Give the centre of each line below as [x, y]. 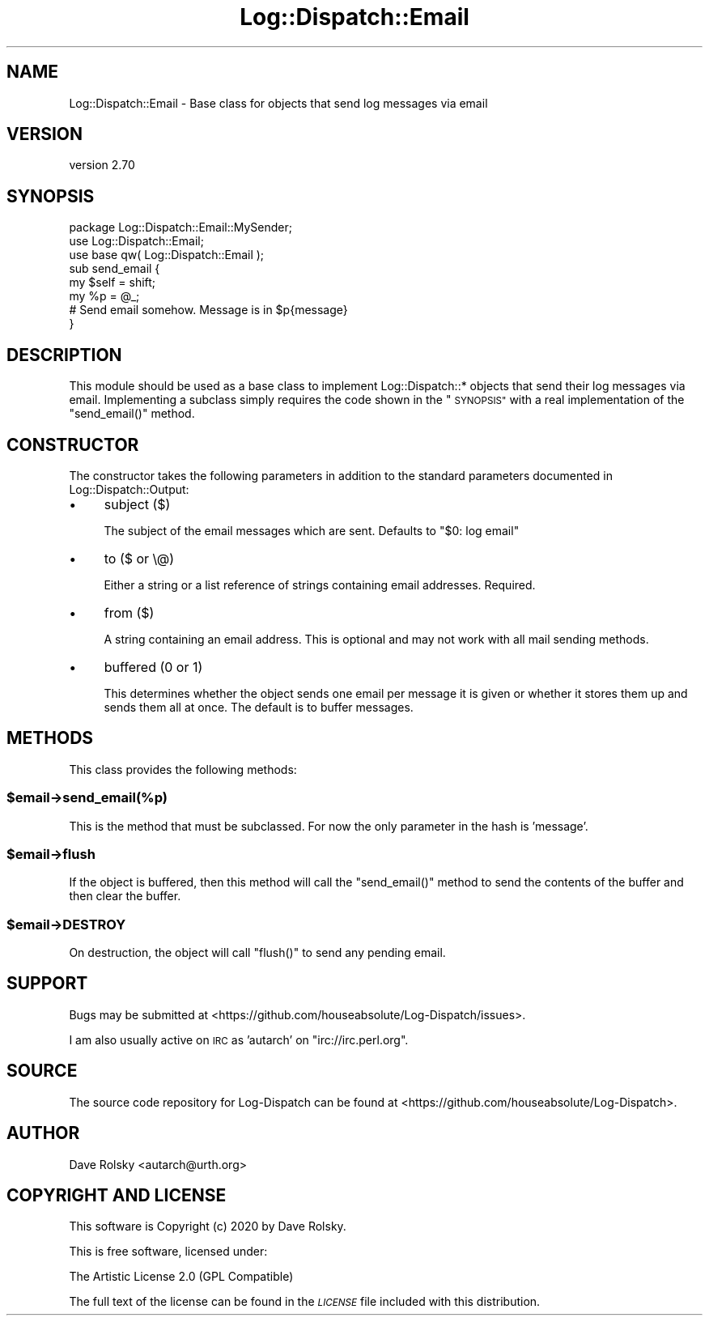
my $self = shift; [113, 283]
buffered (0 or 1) [153, 667]
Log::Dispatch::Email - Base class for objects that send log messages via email [278, 103]
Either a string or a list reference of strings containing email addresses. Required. [320, 584]
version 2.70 [102, 165]
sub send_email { [115, 269]
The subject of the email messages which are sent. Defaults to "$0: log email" [312, 530]
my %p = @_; [104, 296]
